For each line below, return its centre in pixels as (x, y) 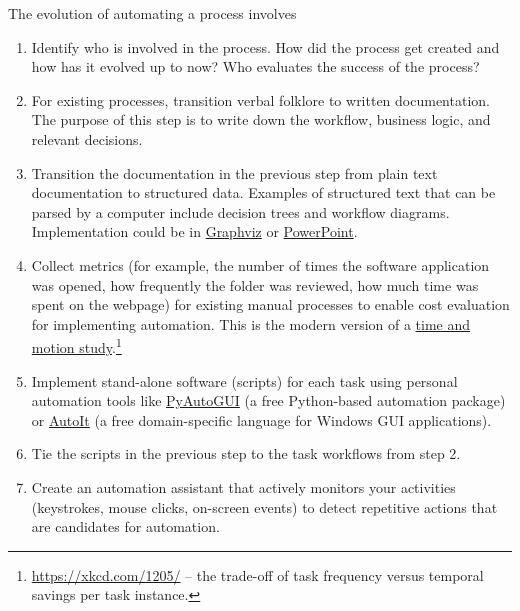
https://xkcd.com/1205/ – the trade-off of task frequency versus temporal (257, 574)
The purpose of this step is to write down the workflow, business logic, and (261, 119)
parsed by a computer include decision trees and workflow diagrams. (240, 211)
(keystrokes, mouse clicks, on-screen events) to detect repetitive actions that (264, 506)
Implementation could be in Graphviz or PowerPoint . (194, 231)
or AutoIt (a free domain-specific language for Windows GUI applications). (261, 419)
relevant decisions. (87, 138)
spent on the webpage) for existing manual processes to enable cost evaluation (270, 304)
